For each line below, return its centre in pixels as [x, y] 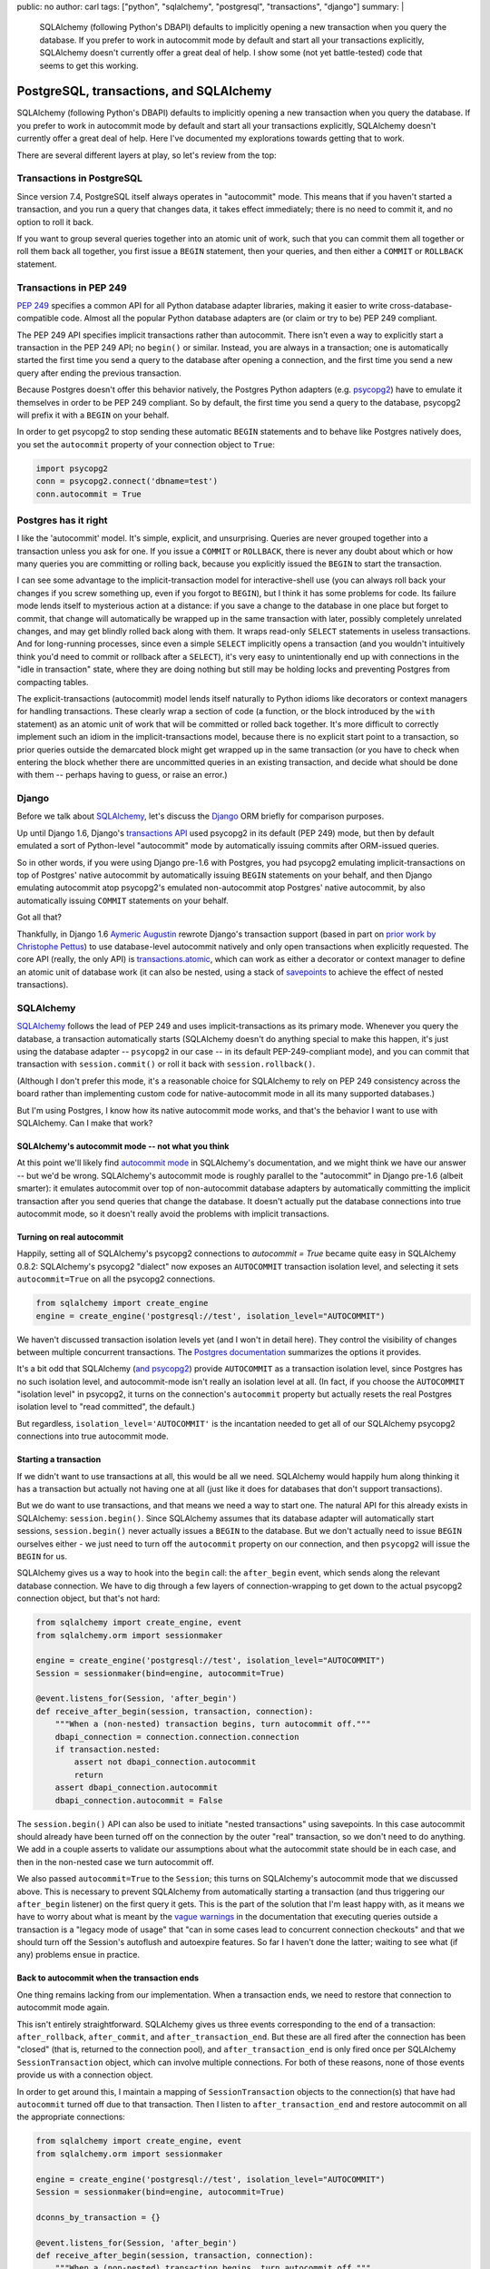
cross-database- [421, 305]
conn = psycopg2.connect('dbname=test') [127, 481]
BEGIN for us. [42, 1556]
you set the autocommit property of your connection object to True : [146, 444]
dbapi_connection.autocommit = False [139, 1800]
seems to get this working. [89, 65]
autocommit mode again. [64, 2008]
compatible [38, 319]
